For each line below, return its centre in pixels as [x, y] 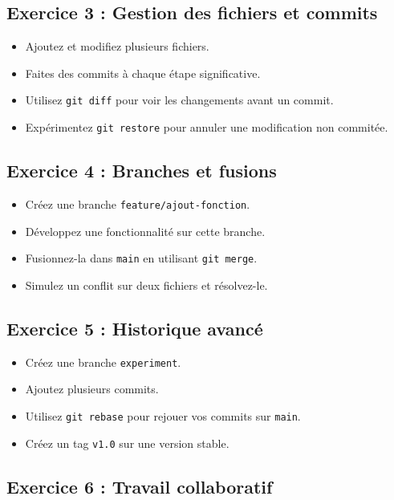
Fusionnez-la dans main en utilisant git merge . [141, 258]
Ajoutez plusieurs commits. [92, 389]
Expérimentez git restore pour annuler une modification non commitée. [207, 127]
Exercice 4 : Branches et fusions [142, 171]
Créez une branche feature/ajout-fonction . [138, 203]
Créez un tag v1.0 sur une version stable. [127, 443]
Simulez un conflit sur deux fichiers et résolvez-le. [146, 285]
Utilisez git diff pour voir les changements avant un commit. [179, 100]
